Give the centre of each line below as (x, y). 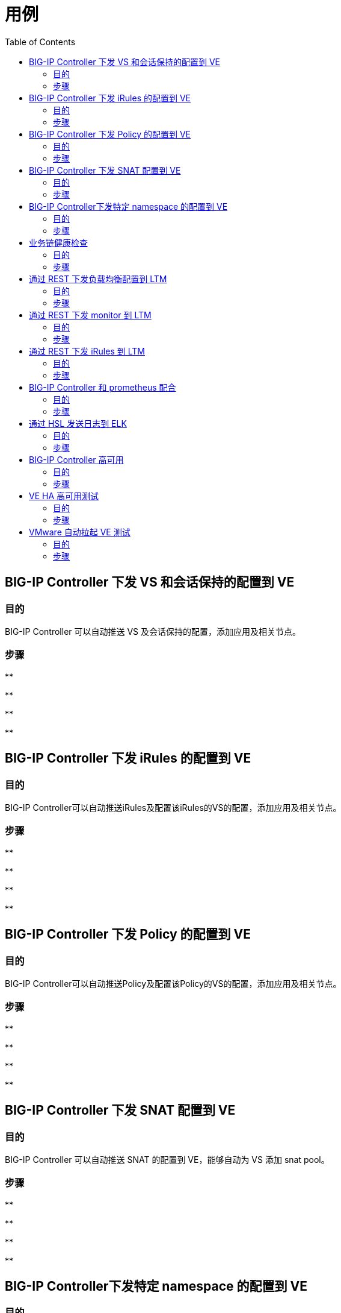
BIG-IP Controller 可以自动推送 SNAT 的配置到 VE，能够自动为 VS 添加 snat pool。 (167, 1159)
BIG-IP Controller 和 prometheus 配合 (103, 387)
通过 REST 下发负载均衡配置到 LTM (98, 279)
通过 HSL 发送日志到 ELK (78, 423)
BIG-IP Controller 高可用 (76, 459)
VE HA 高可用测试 (64, 496)
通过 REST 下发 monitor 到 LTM (90, 315)
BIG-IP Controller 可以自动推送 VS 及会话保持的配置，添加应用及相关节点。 (153, 631)
